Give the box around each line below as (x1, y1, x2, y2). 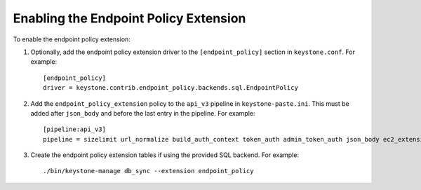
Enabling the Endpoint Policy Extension (13, 11, 246, 26)
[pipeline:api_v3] (43, 125, 107, 133)
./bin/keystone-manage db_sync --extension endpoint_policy (43, 167, 254, 175)
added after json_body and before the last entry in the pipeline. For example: (30, 109, 255, 117)
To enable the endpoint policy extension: (13, 35, 131, 43)
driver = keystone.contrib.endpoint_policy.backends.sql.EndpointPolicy (43, 84, 298, 92)
